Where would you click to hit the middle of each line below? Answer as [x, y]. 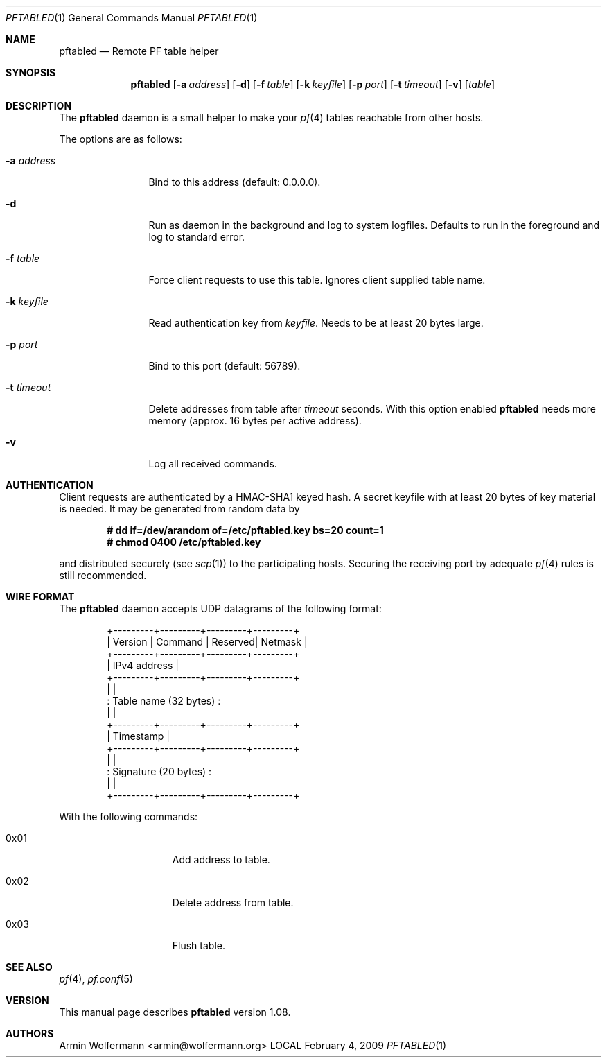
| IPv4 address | [143, 665]
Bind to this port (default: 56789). [225, 366]
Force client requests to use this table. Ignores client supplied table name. [317, 280]
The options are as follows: [121, 139]
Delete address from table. [233, 902]
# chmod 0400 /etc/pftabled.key [184, 542]
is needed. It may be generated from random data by [179, 509]
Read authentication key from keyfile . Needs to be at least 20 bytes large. [316, 323]
